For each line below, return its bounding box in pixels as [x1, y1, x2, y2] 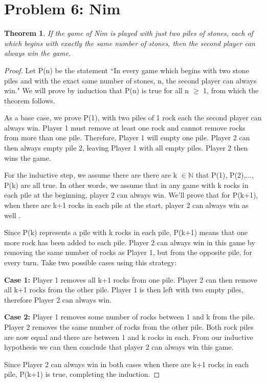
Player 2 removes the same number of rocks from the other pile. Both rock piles [4, 321, 254, 332]
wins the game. [4, 152, 51, 163]
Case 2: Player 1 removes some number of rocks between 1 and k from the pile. [4, 311, 255, 322]
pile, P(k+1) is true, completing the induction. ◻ [4, 369, 160, 379]
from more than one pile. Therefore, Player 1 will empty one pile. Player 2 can [4, 132, 250, 143]
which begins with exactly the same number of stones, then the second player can [4, 37, 255, 48]
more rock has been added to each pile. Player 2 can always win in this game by [4, 237, 255, 247]
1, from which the [203, 85, 259, 96]
